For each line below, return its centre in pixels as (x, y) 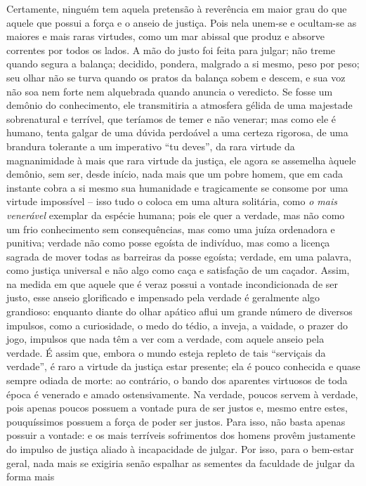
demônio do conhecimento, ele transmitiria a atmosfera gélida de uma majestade (179, 105)
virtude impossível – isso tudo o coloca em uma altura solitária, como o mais (172, 201)
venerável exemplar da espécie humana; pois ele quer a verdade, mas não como (176, 215)
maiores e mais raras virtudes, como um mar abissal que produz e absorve (166, 36)
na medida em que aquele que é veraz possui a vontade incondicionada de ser (172, 283)
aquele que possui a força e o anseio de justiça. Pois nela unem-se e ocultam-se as (182, 22)
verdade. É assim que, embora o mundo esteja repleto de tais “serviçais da (166, 352)
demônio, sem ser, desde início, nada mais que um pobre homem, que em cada (175, 174)
